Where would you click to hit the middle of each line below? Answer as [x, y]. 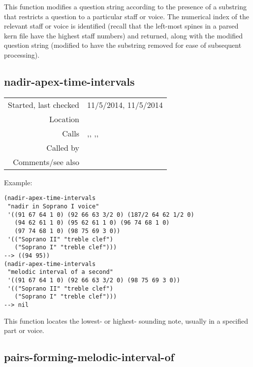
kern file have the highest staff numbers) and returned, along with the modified [123, 35]
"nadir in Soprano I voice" [53, 207]
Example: [18, 182]
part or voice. [24, 330]
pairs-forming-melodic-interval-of [89, 357]
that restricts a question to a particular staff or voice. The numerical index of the [126, 16]
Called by [63, 147]
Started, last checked [44, 104]
